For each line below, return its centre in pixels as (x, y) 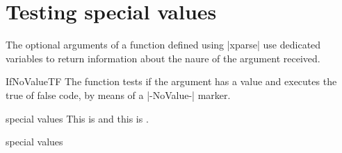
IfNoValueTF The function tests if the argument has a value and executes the (171, 81)
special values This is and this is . (77, 118)
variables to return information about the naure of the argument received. (163, 58)
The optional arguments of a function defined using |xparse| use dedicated (163, 45)
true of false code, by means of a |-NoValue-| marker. (118, 94)
